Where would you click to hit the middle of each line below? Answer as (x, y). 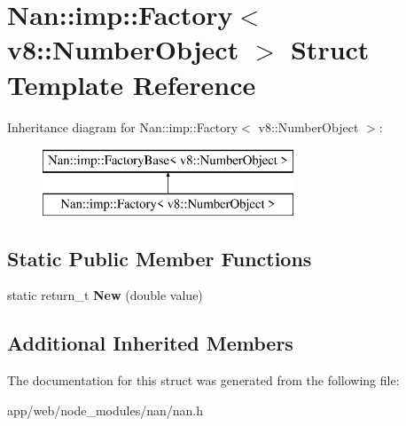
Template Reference (132, 84)
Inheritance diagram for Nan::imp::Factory (123, 126)
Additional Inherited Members (150, 343)
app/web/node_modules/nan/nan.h (105, 410)
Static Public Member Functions (160, 258)
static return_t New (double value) (105, 295)
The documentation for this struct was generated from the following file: (203, 380)
